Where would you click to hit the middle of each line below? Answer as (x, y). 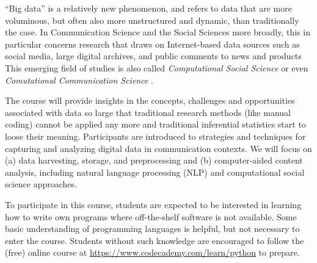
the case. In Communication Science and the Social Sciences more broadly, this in (158, 32)
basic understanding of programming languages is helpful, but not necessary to (152, 229)
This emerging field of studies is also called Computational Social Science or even (157, 67)
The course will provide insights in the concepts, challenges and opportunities (150, 100)
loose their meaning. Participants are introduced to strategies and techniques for (155, 136)
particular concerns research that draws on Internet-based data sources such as (152, 44)
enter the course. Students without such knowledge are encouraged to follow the (155, 240)
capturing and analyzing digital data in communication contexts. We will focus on (158, 148)
